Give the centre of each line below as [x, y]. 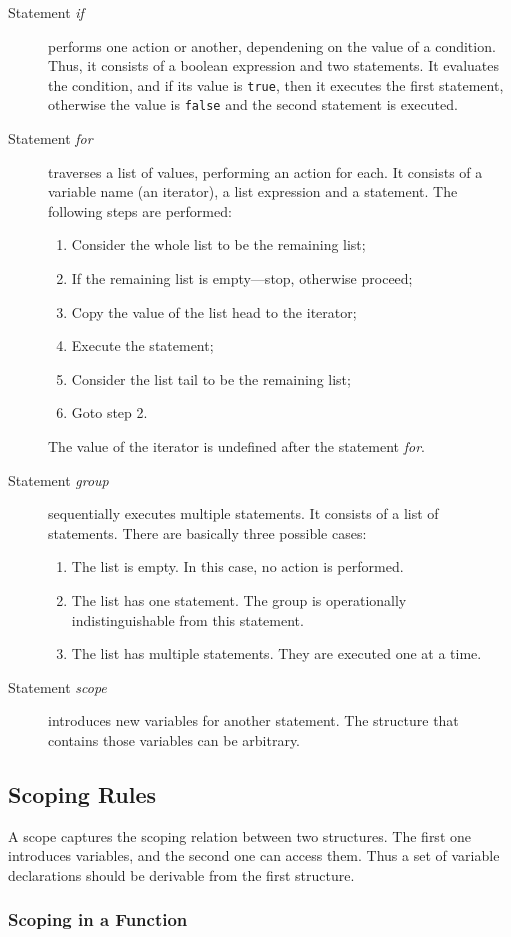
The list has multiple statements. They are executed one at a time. [276, 653]
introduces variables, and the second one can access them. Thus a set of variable [254, 855]
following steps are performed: [140, 210]
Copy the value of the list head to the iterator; [214, 311]
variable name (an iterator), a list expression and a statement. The [253, 191]
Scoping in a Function [98, 919]
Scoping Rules [82, 793]
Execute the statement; [142, 345]
